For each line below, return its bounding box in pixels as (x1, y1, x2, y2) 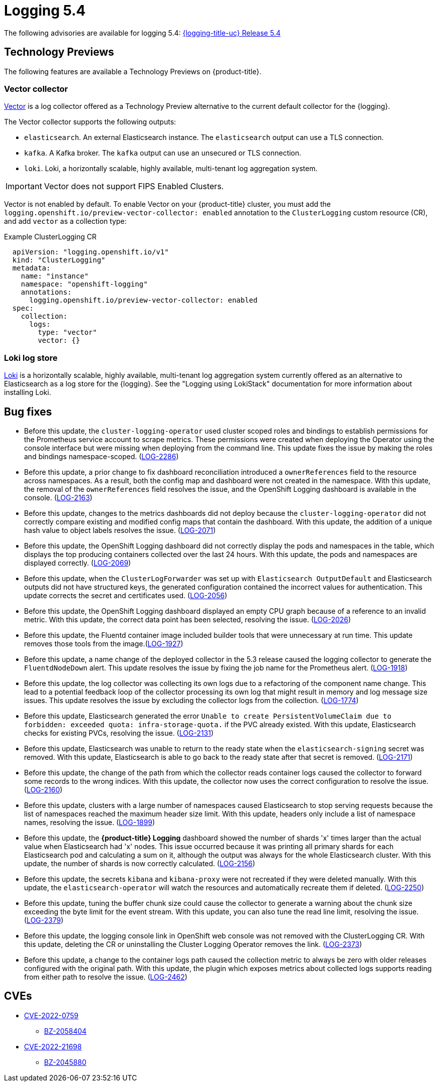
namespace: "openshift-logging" (21, 280, 148, 289)
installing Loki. (4, 388, 51, 397)
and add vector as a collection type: (4, 217, 127, 226)
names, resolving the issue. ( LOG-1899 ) (24, 818, 155, 827)
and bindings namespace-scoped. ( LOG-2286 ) (24, 452, 179, 461)
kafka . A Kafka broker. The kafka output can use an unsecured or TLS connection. (24, 149, 302, 158)
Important (6, 181, 42, 192)
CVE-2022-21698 (24, 1042, 82, 1051)
